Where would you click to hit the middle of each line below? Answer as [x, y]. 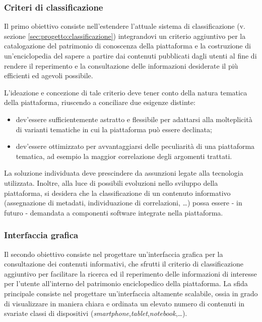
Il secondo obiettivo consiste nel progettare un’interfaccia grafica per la [114, 254]
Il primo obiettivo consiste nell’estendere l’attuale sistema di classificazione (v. [125, 26]
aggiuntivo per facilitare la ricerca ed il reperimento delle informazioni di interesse [130, 273]
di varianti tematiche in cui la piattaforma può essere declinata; [114, 129]
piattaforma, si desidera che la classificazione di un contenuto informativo [117, 193]
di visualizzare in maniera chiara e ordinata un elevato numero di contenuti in [124, 303]
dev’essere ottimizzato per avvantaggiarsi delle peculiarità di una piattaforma [135, 146]
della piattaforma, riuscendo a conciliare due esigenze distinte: [100, 102]
